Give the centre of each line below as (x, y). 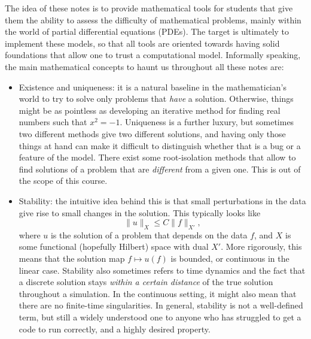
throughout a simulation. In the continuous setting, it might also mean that (158, 293)
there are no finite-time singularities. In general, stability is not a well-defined (161, 305)
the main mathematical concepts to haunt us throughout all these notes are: (144, 66)
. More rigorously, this (261, 246)
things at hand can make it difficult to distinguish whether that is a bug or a (160, 145)
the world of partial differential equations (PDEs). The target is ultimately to (147, 31)
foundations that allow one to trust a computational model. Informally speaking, (153, 55)
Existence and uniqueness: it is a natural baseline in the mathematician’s (153, 87)
